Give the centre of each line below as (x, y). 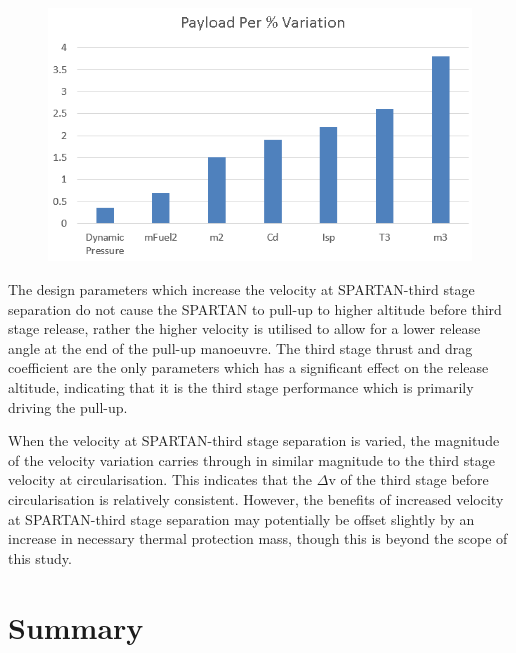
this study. (40, 557)
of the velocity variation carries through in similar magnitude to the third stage (251, 459)
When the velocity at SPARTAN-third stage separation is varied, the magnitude (254, 440)
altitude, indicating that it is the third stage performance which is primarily (241, 386)
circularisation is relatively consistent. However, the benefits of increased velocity (256, 498)
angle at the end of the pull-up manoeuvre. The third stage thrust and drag (240, 347)
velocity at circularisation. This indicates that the (160, 479)
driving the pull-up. (68, 406)
